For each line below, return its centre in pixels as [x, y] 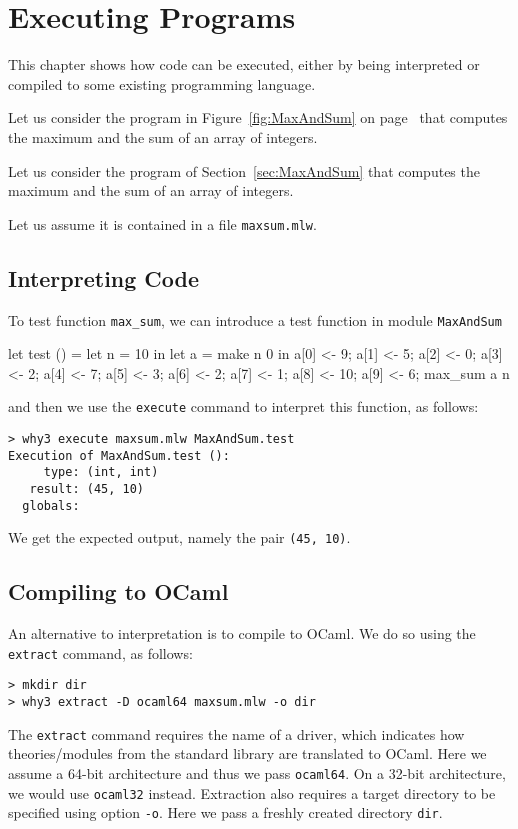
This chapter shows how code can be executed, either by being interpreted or [244, 64]
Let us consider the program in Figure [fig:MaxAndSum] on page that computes [258, 117]
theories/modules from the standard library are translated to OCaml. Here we [247, 753]
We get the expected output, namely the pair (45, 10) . [179, 537]
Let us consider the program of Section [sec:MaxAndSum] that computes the [244, 170]
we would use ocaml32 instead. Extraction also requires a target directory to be [252, 792]
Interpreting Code [104, 277]
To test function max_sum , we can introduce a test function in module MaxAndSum [255, 319]
